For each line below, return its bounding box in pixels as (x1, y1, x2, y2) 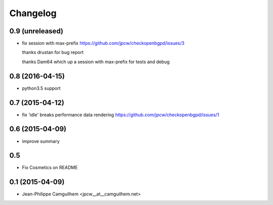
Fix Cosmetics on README (22, 165, 78, 171)
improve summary (22, 138, 60, 144)
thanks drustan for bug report (22, 49, 84, 56)
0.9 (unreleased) (9, 27, 63, 35)
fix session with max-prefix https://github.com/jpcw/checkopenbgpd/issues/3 (22, 40, 185, 46)
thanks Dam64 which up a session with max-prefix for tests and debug (22, 59, 170, 65)
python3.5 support (22, 85, 61, 91)
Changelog (9, 8, 57, 19)
